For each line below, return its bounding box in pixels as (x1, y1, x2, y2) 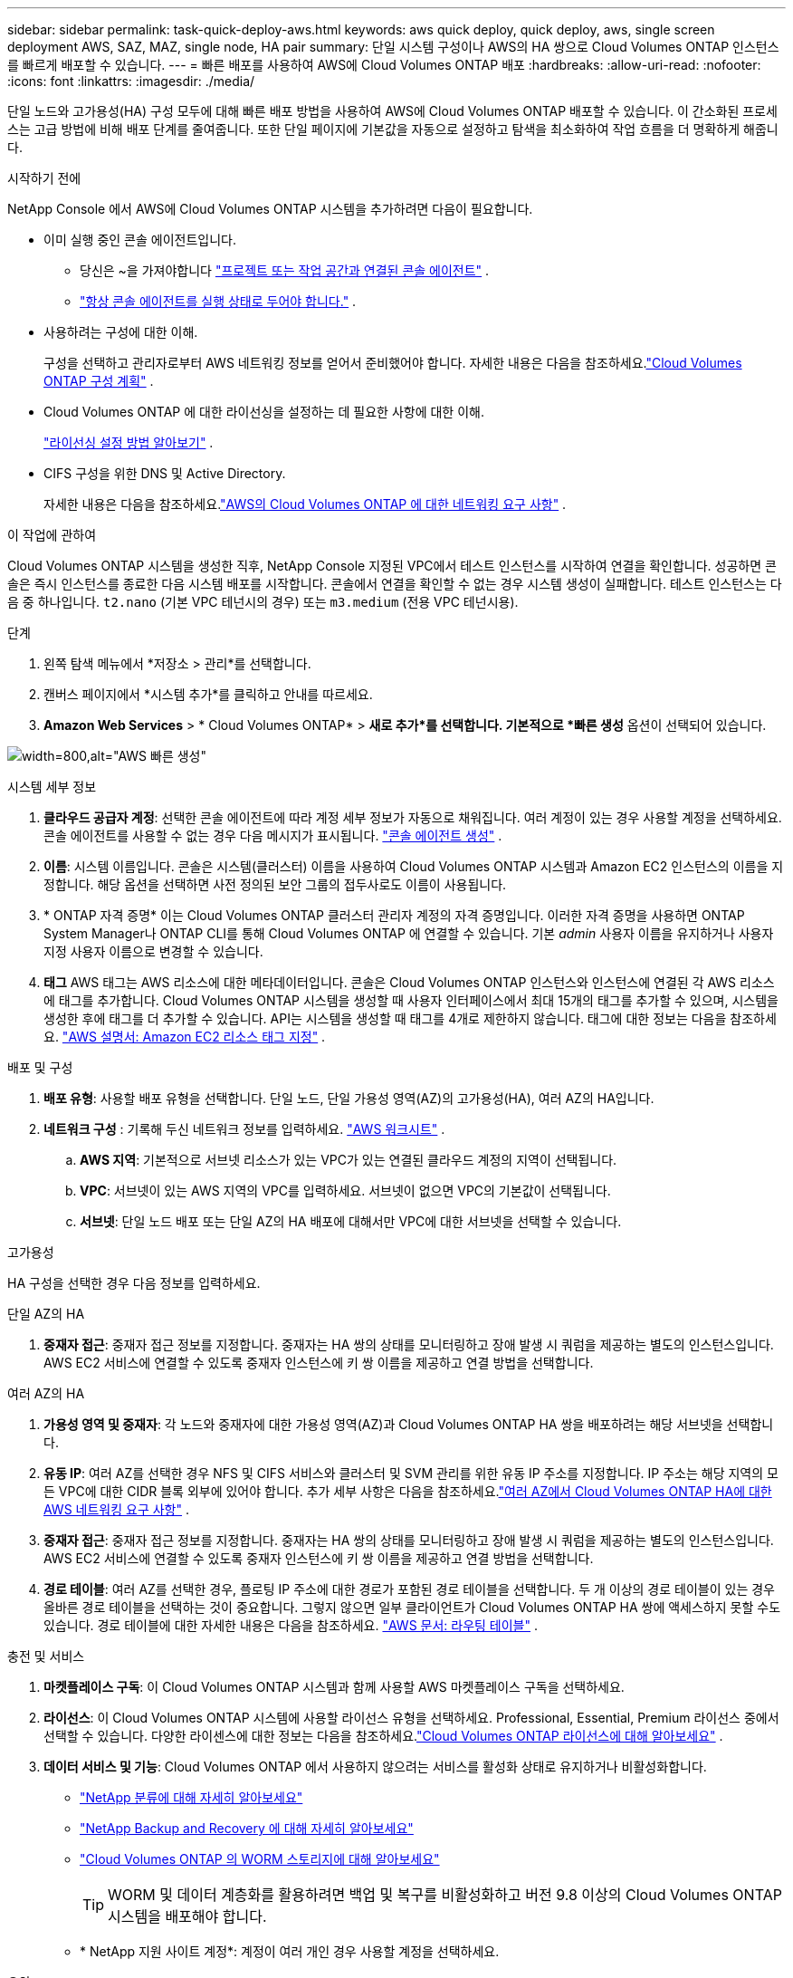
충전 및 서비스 (7, 1648, 85, 1664)
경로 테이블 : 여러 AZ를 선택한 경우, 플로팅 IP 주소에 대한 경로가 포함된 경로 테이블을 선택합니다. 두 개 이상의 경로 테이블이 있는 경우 (43, 1581, 775, 1597)
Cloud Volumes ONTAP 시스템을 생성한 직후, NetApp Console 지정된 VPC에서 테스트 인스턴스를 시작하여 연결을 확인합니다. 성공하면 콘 (7, 558, 777, 573)
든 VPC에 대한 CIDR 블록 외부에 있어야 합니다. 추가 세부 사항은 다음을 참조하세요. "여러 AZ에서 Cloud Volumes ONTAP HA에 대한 (43, 1483, 772, 1499)
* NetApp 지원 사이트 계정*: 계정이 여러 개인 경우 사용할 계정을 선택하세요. (80, 1944, 500, 1959)
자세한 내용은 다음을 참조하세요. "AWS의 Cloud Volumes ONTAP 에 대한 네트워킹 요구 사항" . (43, 496, 567, 512)
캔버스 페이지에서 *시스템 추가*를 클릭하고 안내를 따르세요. (43, 687, 373, 702)
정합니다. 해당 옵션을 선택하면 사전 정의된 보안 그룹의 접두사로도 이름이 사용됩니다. (43, 877, 507, 892)
